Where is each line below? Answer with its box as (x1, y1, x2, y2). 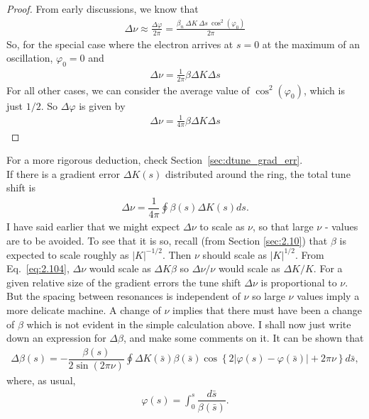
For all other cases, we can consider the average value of (6, 82, 250, 97)
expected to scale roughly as (6, 247, 129, 262)
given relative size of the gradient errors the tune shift (6, 274, 241, 289)
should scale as (202, 247, 268, 262)
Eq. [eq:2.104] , (6, 261, 70, 276)
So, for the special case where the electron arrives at (6, 36, 233, 51)
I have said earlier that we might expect (6, 218, 180, 233)
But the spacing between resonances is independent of (6, 289, 241, 303)
